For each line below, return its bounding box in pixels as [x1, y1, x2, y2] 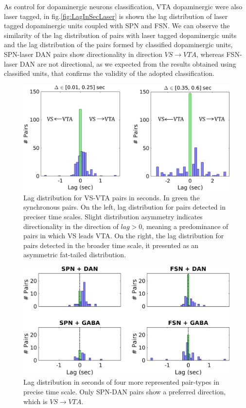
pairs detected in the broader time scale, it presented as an [23, 240, 199, 250]
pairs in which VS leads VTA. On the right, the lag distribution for [23, 231, 224, 241]
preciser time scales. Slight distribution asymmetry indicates [23, 211, 203, 221]
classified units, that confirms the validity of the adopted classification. [4, 68, 214, 78]
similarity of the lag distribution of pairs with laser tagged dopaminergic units [4, 30, 237, 40]
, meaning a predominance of [142, 221, 228, 231]
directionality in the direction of [23, 221, 119, 231]
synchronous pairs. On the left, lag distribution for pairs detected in [23, 202, 226, 212]
